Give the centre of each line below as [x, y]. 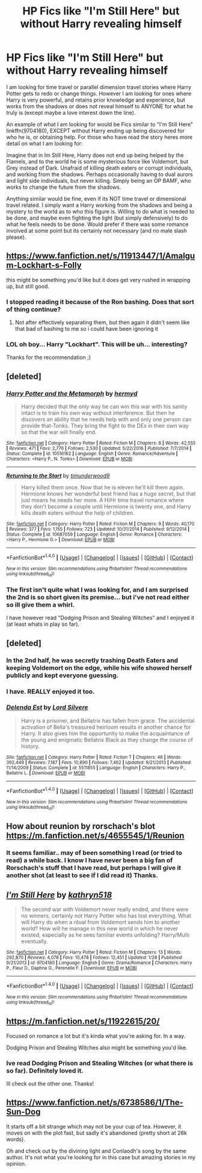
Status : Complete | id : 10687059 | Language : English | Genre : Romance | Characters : [94, 534]
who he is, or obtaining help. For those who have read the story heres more [99, 137]
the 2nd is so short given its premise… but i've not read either [98, 597]
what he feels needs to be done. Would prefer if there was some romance [97, 224]
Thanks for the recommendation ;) [49, 357]
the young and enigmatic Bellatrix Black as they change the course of [107, 740]
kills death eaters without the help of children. [78, 513]
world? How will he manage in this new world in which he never [99, 928]
